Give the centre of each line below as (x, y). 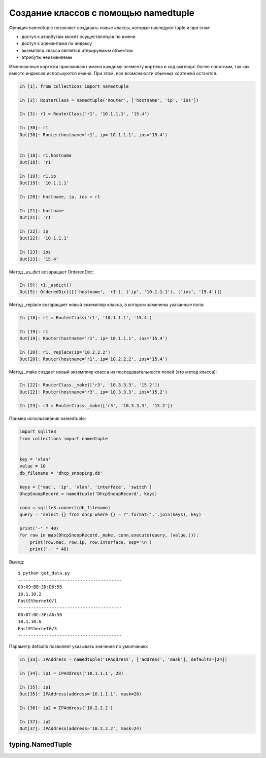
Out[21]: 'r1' (36, 218)
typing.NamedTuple (41, 744)
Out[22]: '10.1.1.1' (44, 238)
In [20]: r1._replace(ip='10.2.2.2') (65, 352)
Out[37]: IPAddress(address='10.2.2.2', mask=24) (81, 729)
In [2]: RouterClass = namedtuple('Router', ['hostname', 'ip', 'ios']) (109, 100)
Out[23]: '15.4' (39, 259)
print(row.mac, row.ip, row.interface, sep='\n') (91, 542)
